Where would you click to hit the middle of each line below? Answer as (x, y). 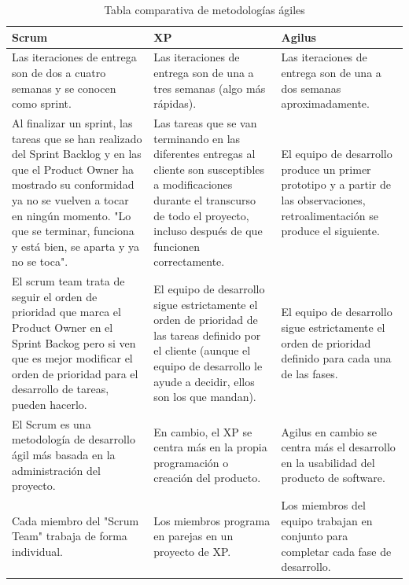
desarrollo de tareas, (61, 389)
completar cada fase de (336, 551)
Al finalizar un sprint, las (72, 123)
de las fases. (310, 373)
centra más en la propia (210, 447)
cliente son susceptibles (209, 169)
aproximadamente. (325, 103)
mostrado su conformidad (73, 184)
